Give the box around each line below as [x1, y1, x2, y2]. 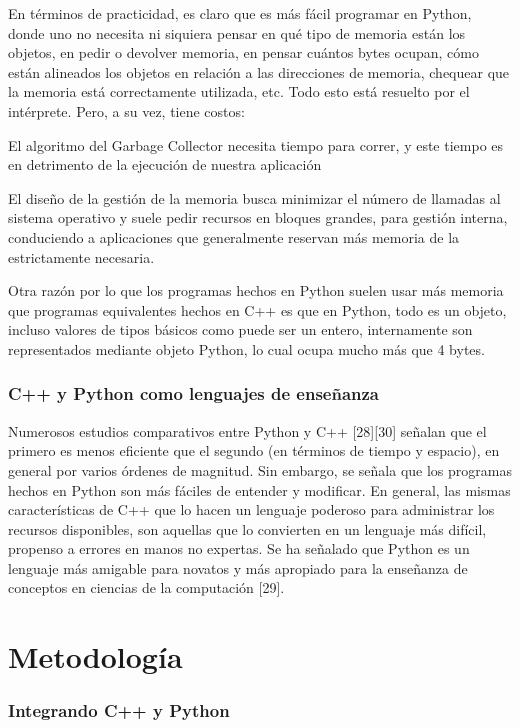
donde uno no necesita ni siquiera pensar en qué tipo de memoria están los [8, 22, 466, 43]
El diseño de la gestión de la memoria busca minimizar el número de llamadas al [8, 187, 501, 208]
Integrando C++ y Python [8, 698, 230, 723]
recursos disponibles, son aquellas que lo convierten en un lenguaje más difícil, [8, 518, 487, 539]
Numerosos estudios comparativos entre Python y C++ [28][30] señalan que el [8, 420, 487, 441]
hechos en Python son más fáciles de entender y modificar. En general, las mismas [8, 479, 511, 500]
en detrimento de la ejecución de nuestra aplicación [8, 154, 322, 175]
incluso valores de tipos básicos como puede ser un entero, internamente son [8, 319, 473, 340]
